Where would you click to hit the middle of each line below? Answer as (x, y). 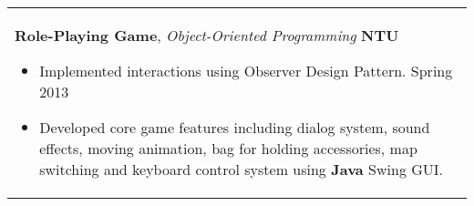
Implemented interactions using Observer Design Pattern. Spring (246, 71)
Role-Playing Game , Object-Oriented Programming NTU (207, 35)
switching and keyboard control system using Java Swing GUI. (242, 169)
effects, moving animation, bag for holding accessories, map (228, 148)
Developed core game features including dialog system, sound (235, 127)
